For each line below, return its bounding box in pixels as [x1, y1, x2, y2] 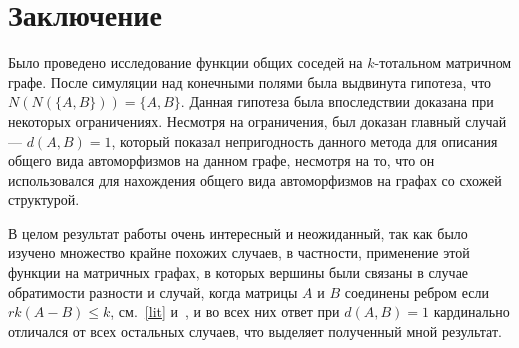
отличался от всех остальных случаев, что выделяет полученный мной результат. [8, 320, 502, 341]
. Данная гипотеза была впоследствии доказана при [180, 91, 494, 112]
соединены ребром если [344, 281, 489, 302]
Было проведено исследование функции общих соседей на [8, 52, 363, 73]
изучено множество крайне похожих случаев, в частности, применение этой [8, 242, 470, 263]
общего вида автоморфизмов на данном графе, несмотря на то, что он [8, 150, 435, 171]
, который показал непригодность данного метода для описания [111, 130, 498, 151]
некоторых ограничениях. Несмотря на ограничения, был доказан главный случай [8, 110, 507, 131]
